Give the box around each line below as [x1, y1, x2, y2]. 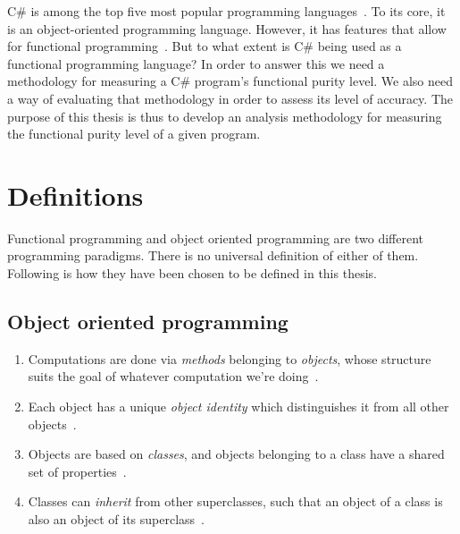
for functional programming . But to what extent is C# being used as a [7, 37, 402, 55]
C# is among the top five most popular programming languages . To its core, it [7, 2, 446, 20]
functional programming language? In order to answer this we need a [7, 54, 385, 72]
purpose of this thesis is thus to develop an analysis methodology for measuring [7, 106, 442, 125]
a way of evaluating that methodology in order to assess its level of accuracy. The [7, 89, 454, 107]
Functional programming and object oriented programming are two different [7, 228, 424, 247]
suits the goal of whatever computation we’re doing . [28, 367, 319, 386]
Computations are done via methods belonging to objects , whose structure [28, 349, 431, 368]
